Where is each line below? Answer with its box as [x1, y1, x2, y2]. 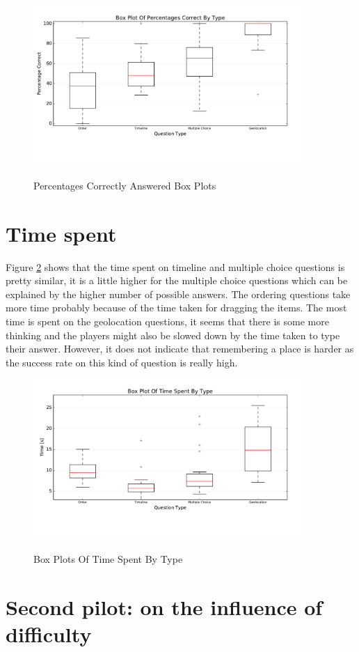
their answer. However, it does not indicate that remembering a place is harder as [6, 341, 354, 356]
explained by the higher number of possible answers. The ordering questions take [6, 286, 351, 301]
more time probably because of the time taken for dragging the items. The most [6, 300, 347, 315]
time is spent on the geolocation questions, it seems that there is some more [6, 313, 329, 328]
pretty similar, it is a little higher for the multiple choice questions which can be [6, 273, 348, 288]
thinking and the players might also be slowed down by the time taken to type [6, 327, 340, 342]
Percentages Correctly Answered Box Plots [33, 178, 216, 192]
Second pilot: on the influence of [6, 592, 323, 621]
